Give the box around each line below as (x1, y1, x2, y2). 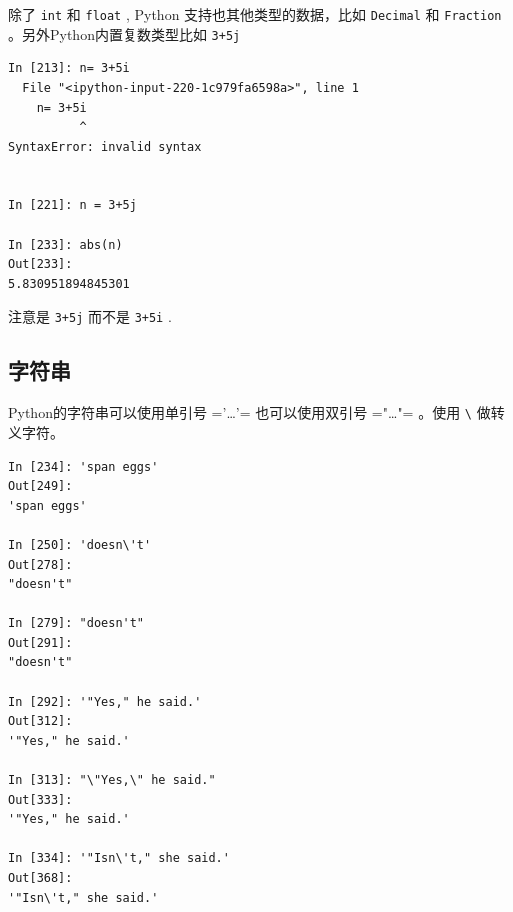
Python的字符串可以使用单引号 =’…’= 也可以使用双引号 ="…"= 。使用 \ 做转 (8, 402, 505, 423)
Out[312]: (8, 714, 73, 729)
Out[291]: (8, 635, 73, 650)
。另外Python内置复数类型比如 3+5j (8, 23, 241, 44)
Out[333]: (8, 792, 73, 807)
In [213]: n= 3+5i (8, 61, 130, 76)
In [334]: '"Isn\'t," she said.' (8, 851, 230, 866)
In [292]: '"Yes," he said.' (8, 694, 202, 709)
